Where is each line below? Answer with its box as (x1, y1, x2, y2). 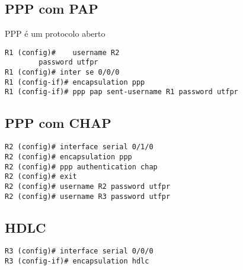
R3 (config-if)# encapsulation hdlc (5, 257, 149, 266)
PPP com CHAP (5, 114, 111, 132)
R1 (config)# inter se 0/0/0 (5, 68, 120, 77)
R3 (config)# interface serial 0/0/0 (5, 247, 154, 256)
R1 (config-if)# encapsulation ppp (5, 78, 145, 86)
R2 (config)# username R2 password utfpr (5, 182, 171, 191)
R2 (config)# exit (5, 172, 77, 181)
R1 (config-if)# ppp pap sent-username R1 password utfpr (5, 88, 238, 97)
